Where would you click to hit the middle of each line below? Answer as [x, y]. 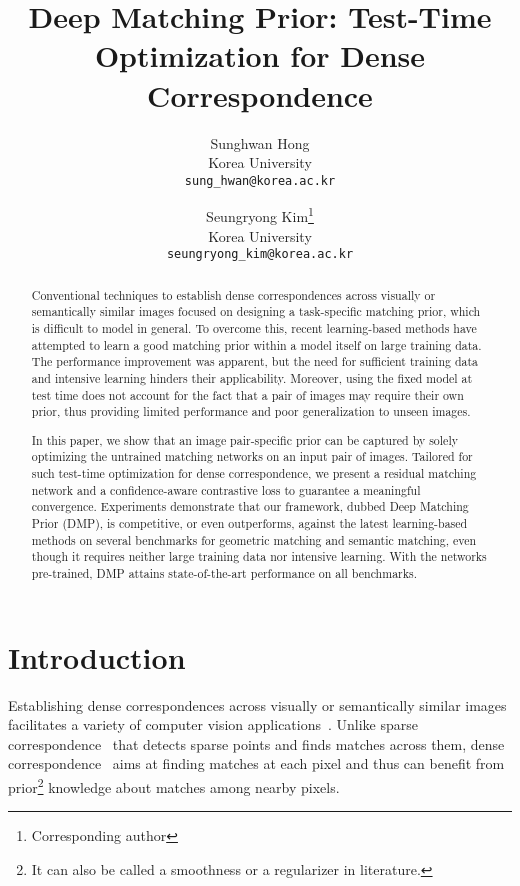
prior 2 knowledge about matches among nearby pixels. [174, 785]
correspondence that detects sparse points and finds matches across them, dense [256, 743]
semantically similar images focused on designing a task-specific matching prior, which [256, 311]
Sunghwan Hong [260, 142]
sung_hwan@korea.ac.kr [260, 180]
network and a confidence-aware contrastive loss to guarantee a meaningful [226, 489]
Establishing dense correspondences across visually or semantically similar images [257, 704]
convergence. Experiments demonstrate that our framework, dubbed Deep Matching [250, 506]
